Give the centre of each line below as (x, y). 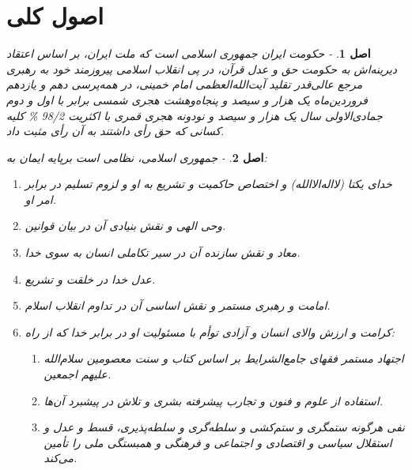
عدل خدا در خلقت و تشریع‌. (90, 278)
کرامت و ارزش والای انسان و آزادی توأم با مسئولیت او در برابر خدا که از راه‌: (210, 331)
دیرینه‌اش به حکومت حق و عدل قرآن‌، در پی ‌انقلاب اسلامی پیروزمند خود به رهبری (202, 68)
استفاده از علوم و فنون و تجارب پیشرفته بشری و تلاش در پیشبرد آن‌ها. (213, 400)
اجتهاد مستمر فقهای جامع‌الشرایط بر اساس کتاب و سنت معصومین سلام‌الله (224, 358)
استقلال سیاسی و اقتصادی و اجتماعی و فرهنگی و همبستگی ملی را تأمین (218, 442)
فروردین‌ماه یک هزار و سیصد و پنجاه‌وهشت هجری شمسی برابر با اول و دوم (187, 99)
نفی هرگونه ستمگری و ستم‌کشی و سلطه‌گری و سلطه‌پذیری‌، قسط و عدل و (224, 427)
